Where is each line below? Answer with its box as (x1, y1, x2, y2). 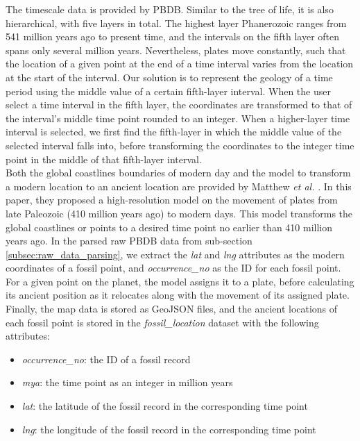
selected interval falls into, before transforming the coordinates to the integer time (6, 138, 354, 152)
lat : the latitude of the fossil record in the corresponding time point (22, 399, 308, 413)
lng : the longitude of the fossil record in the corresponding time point (22, 422, 316, 436)
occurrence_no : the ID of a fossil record (22, 351, 191, 366)
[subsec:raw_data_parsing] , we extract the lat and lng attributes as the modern (6, 247, 345, 261)
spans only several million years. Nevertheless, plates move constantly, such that (6, 42, 346, 57)
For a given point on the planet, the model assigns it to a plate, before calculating (6, 274, 354, 288)
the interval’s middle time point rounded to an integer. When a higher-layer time (6, 110, 350, 125)
